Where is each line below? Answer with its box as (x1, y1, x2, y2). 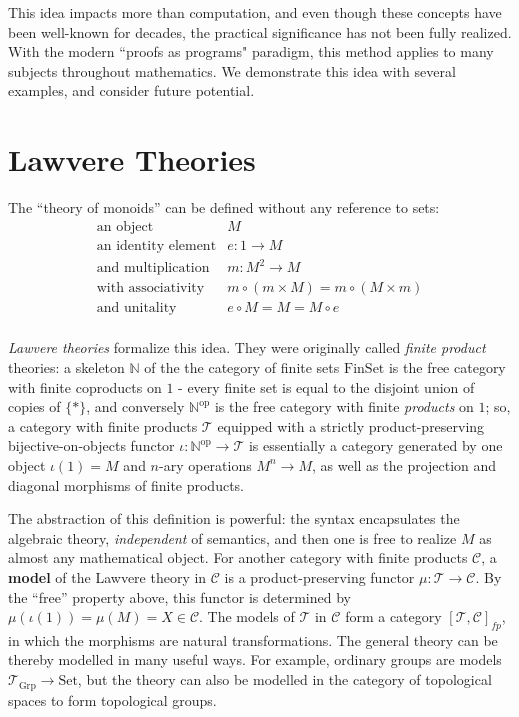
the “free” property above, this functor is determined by (8, 586, 351, 607)
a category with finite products (8, 415, 198, 436)
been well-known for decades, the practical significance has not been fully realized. (8, 21, 512, 42)
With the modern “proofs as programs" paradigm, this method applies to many (8, 41, 494, 62)
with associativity (96, 281, 205, 296)
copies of (8, 396, 61, 417)
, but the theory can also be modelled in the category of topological (77, 669, 492, 690)
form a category (345, 606, 442, 627)
